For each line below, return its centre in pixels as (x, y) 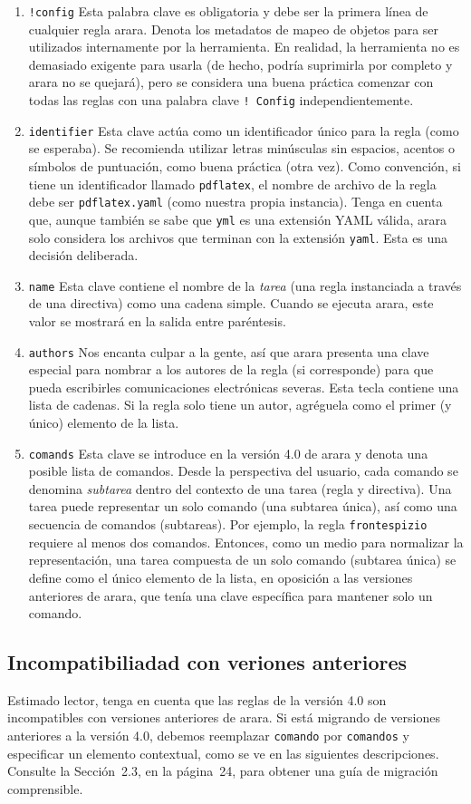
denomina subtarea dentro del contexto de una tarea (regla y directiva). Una (240, 488)
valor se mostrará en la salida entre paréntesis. (157, 321)
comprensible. (45, 788)
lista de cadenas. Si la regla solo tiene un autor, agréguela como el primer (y (240, 405)
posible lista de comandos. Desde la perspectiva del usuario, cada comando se (243, 471)
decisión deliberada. (83, 255)
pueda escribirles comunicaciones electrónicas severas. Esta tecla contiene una (244, 387)
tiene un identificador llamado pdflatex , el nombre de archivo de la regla (232, 184)
